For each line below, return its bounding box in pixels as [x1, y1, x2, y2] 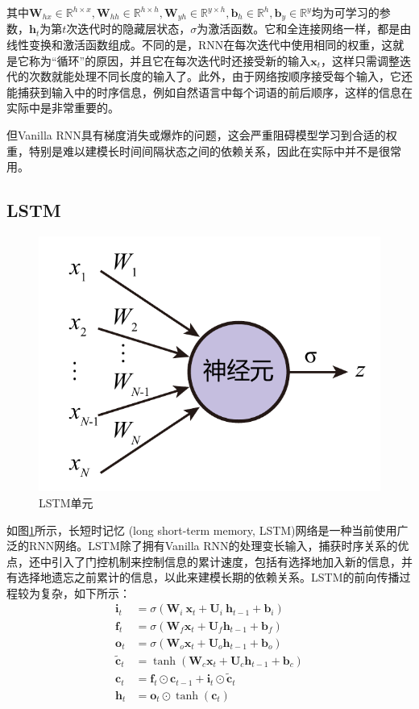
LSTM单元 [39, 494, 93, 511]
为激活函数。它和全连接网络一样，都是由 [197, 20, 412, 37]
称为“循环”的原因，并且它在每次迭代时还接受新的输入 [28, 52, 311, 69]
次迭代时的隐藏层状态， [66, 20, 191, 37]
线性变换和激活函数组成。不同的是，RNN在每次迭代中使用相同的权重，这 [6, 36, 393, 53]
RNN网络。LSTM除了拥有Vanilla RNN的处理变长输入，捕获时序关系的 [28, 537, 398, 554]
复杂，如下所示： [39, 584, 131, 601]
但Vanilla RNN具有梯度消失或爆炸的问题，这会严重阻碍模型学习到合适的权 [6, 127, 397, 144]
